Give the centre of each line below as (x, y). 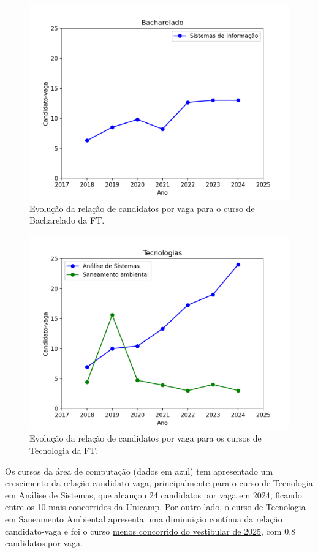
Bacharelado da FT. (67, 220)
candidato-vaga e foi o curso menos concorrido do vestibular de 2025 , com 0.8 (150, 531)
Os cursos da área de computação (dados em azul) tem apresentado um (139, 471)
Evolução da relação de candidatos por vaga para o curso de (142, 208)
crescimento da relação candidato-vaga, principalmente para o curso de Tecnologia (159, 483)
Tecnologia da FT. (64, 450)
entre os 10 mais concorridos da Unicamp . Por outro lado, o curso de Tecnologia (155, 507)
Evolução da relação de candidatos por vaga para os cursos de (146, 438)
